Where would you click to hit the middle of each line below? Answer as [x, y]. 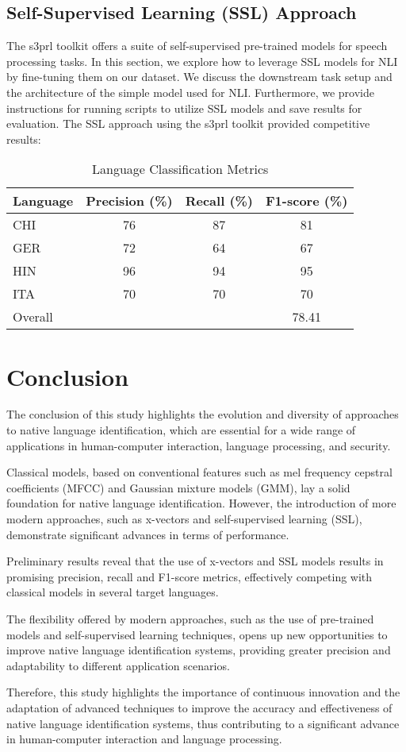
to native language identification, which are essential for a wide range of [181, 430]
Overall [33, 317]
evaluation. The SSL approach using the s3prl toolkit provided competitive [188, 123]
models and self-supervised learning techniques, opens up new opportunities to [197, 634]
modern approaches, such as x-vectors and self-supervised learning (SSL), [184, 519]
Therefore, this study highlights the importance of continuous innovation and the [203, 692]
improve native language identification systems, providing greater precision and [199, 650]
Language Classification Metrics [180, 169]
